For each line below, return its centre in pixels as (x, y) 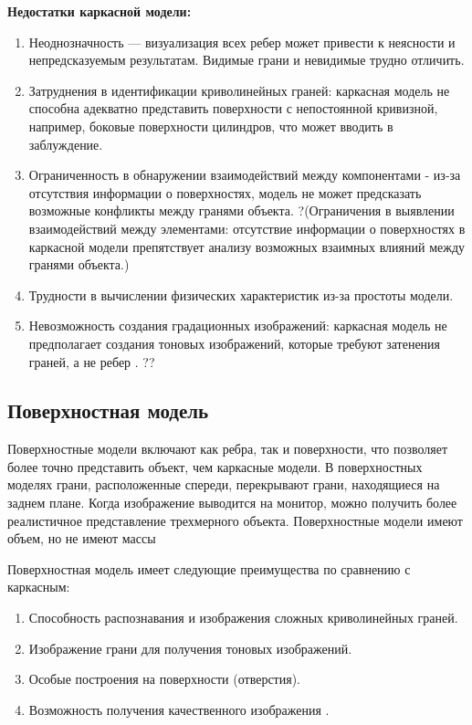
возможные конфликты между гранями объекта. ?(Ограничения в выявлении (241, 210)
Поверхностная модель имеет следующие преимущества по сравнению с (209, 568)
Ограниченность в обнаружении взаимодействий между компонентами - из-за (245, 175)
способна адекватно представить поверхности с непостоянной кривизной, (233, 108)
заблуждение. (66, 144)
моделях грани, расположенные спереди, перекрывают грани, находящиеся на (224, 484)
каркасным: (39, 587)
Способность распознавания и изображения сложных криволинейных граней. (243, 618)
